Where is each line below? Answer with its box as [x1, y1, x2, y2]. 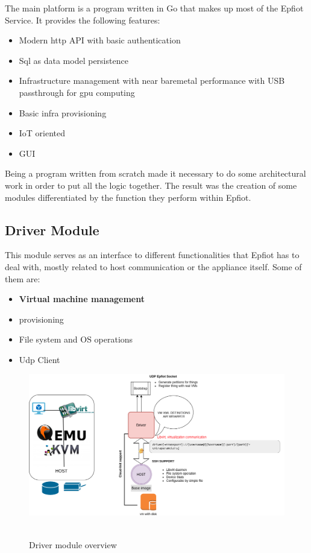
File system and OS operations [19, 333, 133, 346]
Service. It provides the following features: [5, 13, 160, 26]
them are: [5, 272, 40, 285]
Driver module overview [29, 538, 117, 551]
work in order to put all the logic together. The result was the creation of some [5, 179, 297, 191]
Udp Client [19, 353, 60, 365]
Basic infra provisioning [19, 106, 107, 119]
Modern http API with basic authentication [19, 34, 181, 46]
